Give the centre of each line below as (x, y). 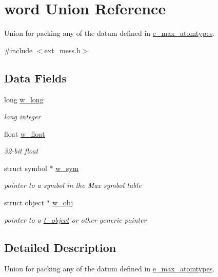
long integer (23, 116)
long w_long (24, 99)
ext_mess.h (62, 50)
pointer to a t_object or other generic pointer (75, 219)
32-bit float (21, 151)
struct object (24, 203)
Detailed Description (60, 247)
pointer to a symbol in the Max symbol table (73, 185)
